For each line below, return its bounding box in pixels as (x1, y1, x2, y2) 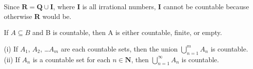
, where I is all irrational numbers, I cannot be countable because (53, 1, 249, 11)
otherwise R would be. (4, 11, 72, 21)
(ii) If (4, 54, 20, 64)
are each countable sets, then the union (60, 43, 178, 53)
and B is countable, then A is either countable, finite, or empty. (32, 27, 222, 37)
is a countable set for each (33, 54, 111, 64)
